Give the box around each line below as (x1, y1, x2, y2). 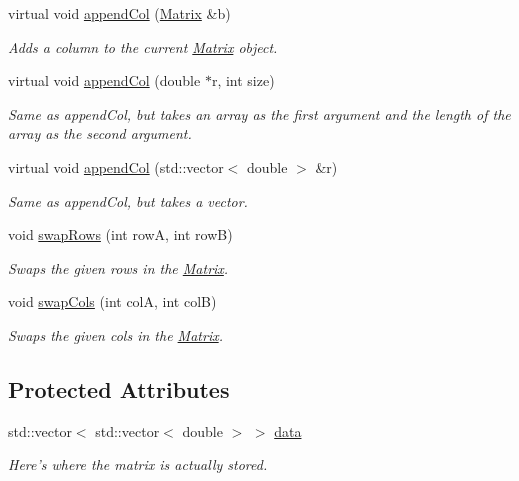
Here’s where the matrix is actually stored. (8, 454, 268, 475)
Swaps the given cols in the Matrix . (8, 324, 223, 345)
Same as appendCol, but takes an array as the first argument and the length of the (8, 103, 511, 124)
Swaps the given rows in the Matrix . (8, 257, 229, 278)
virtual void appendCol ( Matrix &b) (8, 3, 231, 23)
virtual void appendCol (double (8, 70, 201, 91)
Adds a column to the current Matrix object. (8, 36, 278, 57)
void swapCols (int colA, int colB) (8, 291, 217, 312)
